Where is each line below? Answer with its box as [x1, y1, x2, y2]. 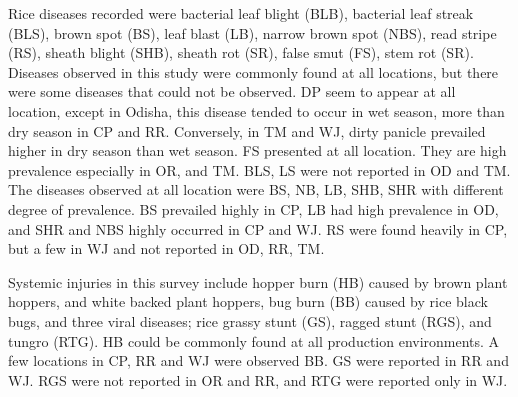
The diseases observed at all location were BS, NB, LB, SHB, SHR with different [8, 179, 504, 200]
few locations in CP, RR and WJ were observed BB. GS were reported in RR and [8, 350, 509, 371]
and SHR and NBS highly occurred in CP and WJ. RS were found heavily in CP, [8, 218, 508, 239]
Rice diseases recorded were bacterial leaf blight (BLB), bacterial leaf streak [8, 3, 474, 23]
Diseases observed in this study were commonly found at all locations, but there [8, 61, 499, 82]
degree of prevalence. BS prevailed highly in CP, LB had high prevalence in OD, [8, 198, 499, 219]
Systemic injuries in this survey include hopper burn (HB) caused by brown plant [8, 271, 508, 292]
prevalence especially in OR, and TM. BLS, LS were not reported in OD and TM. [8, 159, 511, 180]
